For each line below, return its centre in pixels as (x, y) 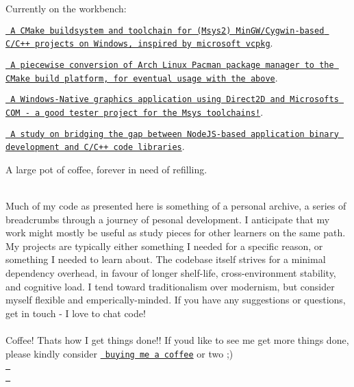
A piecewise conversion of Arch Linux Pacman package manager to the (172, 65)
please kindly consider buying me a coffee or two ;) (119, 353)
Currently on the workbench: (66, 8)
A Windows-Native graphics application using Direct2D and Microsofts (175, 100)
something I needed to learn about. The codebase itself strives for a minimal (166, 259)
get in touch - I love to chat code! (76, 313)
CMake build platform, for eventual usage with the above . (142, 77)
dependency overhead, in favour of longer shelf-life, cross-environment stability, (171, 273)
